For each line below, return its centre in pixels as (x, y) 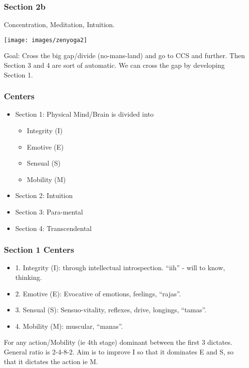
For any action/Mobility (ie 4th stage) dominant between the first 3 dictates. (118, 342)
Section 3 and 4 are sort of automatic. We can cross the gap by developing (114, 65)
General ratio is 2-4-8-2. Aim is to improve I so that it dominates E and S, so (119, 352)
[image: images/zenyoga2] (46, 40)
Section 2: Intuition (44, 195)
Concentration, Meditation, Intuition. (59, 24)
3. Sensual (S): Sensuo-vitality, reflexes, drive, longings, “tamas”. (111, 310)
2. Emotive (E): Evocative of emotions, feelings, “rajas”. (98, 293)
